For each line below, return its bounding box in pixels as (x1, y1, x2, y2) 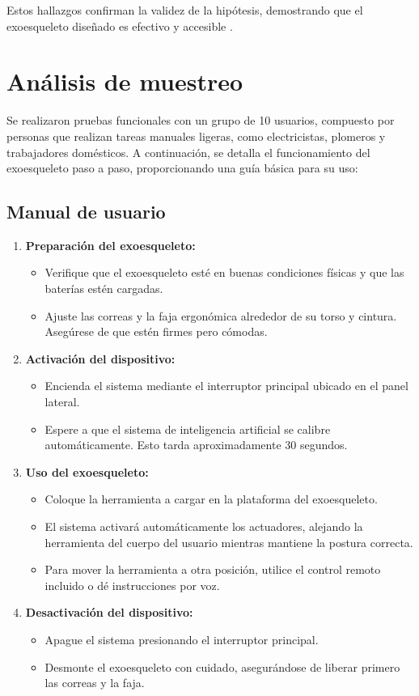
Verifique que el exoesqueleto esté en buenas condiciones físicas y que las (44, 264, 404, 281)
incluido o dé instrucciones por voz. (44, 576, 220, 593)
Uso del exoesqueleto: (25, 463, 149, 480)
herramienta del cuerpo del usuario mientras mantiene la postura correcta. (44, 533, 413, 550)
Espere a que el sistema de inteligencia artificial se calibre (44, 420, 331, 437)
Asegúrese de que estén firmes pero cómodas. (44, 323, 268, 340)
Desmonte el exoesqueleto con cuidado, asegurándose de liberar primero (44, 658, 400, 675)
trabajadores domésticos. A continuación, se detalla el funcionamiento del (6, 143, 370, 160)
